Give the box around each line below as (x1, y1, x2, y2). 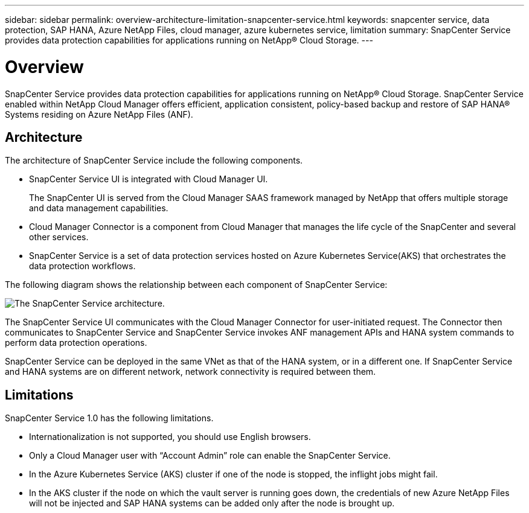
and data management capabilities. (29, 203, 168, 214)
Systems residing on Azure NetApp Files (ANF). (5, 109, 193, 119)
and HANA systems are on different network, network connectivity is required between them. (5, 366, 376, 377)
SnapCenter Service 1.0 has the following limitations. (5, 413, 214, 424)
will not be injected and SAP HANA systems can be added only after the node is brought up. (29, 498, 395, 509)
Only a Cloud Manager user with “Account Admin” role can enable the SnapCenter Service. (29, 450, 391, 461)
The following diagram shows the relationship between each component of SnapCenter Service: (5, 279, 388, 290)
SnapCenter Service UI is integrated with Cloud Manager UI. (29, 174, 268, 185)
